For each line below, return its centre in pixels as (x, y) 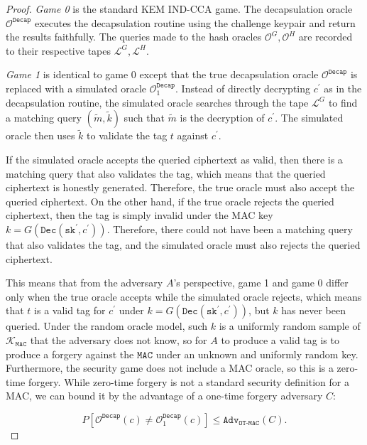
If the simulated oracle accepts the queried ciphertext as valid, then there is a (174, 159)
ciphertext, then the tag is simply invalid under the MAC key (139, 215)
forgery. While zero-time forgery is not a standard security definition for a (188, 381)
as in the (343, 88)
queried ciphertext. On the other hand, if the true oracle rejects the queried (170, 201)
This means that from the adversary (84, 283)
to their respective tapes (58, 50)
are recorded (325, 37)
